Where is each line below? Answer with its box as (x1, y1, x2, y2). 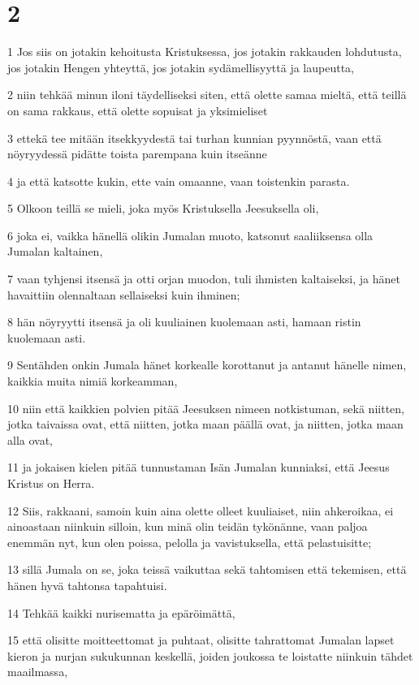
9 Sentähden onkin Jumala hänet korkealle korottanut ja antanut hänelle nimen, (7, 356, 407, 373)
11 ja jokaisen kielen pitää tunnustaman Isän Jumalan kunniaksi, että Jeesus (7, 459, 390, 476)
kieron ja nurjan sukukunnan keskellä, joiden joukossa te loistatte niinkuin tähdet (7, 647, 413, 664)
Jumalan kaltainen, (7, 243, 103, 260)
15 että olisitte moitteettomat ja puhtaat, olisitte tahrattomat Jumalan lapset (7, 631, 395, 648)
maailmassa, (7, 663, 68, 680)
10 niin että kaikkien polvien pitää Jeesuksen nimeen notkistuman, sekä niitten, (7, 399, 404, 416)
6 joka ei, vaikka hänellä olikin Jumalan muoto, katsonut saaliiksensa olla (7, 226, 374, 243)
